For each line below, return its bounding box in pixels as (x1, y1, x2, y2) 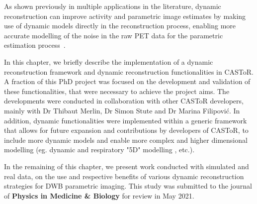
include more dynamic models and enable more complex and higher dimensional (4, 134, 248, 145)
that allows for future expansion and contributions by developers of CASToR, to (4, 125, 249, 135)
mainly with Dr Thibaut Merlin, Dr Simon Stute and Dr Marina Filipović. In (4, 105, 240, 115)
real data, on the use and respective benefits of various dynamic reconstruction (4, 171, 244, 181)
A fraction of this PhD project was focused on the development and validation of (4, 76, 251, 87)
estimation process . (4, 40, 66, 50)
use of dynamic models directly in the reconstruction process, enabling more (4, 20, 236, 31)
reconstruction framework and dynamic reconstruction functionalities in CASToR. (4, 66, 254, 77)
